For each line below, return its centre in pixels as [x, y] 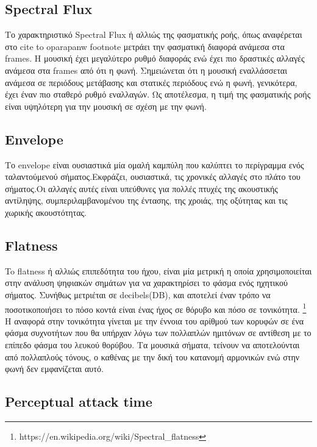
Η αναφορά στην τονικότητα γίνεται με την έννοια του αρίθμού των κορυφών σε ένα [155, 320]
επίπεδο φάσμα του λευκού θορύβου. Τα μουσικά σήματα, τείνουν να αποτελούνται [152, 344]
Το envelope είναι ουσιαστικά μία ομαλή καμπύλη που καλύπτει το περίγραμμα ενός [155, 164]
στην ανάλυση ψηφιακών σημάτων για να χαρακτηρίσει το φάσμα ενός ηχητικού [146, 283]
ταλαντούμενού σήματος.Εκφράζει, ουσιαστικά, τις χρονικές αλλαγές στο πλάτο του [153, 177]
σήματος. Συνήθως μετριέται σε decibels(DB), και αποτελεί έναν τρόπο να [138, 294]
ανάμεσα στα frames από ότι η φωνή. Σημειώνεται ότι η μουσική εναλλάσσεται [146, 70]
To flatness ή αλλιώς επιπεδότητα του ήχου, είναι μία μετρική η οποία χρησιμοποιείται [158, 270]
